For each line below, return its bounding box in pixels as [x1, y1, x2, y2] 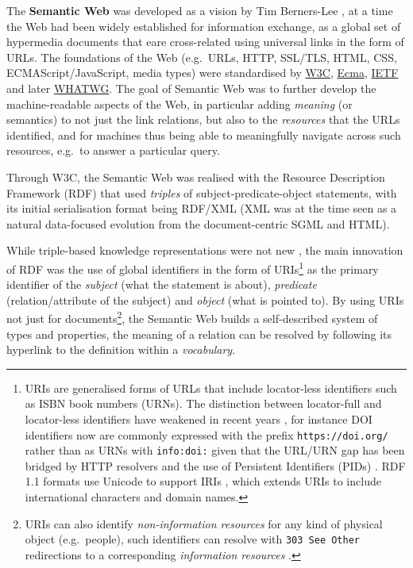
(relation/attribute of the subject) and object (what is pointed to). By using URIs [6, 291, 404, 308]
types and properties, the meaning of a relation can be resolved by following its [6, 325, 392, 342]
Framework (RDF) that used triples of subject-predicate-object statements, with [6, 184, 397, 201]
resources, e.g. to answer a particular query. [6, 142, 220, 159]
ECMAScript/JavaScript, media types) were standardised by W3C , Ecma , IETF [6, 64, 399, 81]
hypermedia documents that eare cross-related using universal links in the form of [6, 33, 404, 50]
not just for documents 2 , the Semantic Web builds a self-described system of [6, 308, 378, 326]
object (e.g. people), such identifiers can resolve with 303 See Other [25, 531, 361, 547]
